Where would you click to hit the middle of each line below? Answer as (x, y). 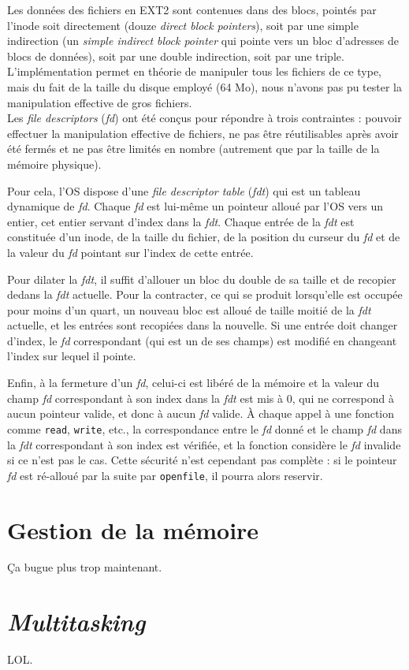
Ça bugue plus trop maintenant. (85, 567)
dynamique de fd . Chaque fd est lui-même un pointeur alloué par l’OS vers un (195, 206)
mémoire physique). (54, 164)
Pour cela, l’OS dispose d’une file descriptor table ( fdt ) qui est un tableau (184, 190)
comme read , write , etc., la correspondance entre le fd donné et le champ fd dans (204, 428)
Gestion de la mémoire (133, 529)
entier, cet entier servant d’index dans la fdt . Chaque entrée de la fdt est (181, 221)
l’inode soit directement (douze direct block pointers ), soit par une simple (183, 25)
